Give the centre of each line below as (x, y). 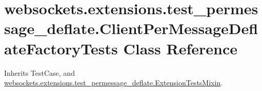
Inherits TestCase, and (39, 72)
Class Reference (180, 48)
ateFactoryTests (61, 48)
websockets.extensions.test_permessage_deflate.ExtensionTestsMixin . (114, 83)
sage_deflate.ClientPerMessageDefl (131, 28)
